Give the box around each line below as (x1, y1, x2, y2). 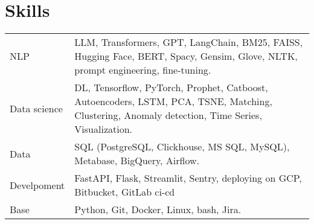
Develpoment (10, 178, 65, 192)
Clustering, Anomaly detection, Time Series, (74, 108, 262, 123)
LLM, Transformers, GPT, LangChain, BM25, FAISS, (74, 35, 303, 50)
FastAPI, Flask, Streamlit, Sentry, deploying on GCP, (74, 171, 302, 185)
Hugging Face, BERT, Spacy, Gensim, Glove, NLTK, (74, 49, 298, 63)
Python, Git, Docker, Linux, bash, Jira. (74, 202, 242, 217)
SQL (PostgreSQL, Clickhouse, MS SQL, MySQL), (74, 139, 290, 154)
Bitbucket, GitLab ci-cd (74, 185, 175, 199)
